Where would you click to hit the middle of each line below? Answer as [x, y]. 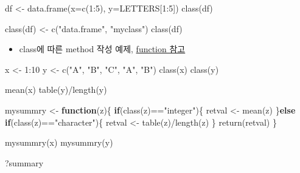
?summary [24, 162]
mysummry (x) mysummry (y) [59, 142]
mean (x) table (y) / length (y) [56, 90]
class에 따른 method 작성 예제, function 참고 [102, 49]
